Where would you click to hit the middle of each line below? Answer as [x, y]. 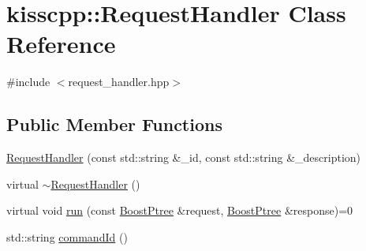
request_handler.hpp [119, 82]
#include [28, 82]
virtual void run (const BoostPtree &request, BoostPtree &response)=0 [180, 210]
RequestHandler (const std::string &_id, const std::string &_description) [184, 157]
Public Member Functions [114, 124]
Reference [61, 44]
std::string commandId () [67, 236]
